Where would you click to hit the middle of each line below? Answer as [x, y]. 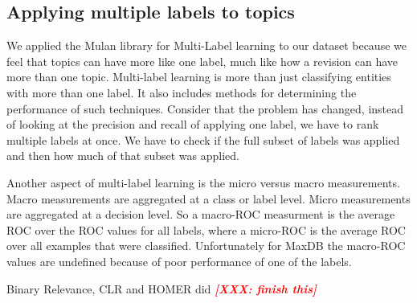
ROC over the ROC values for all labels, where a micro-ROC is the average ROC [206, 229]
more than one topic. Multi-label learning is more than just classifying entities [199, 77]
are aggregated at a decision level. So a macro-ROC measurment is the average [201, 214]
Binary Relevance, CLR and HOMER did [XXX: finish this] [162, 288]
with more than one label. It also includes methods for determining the [182, 92]
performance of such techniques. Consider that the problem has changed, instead [205, 108]
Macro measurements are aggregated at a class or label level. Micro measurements [208, 198]
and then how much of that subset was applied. [123, 156]
